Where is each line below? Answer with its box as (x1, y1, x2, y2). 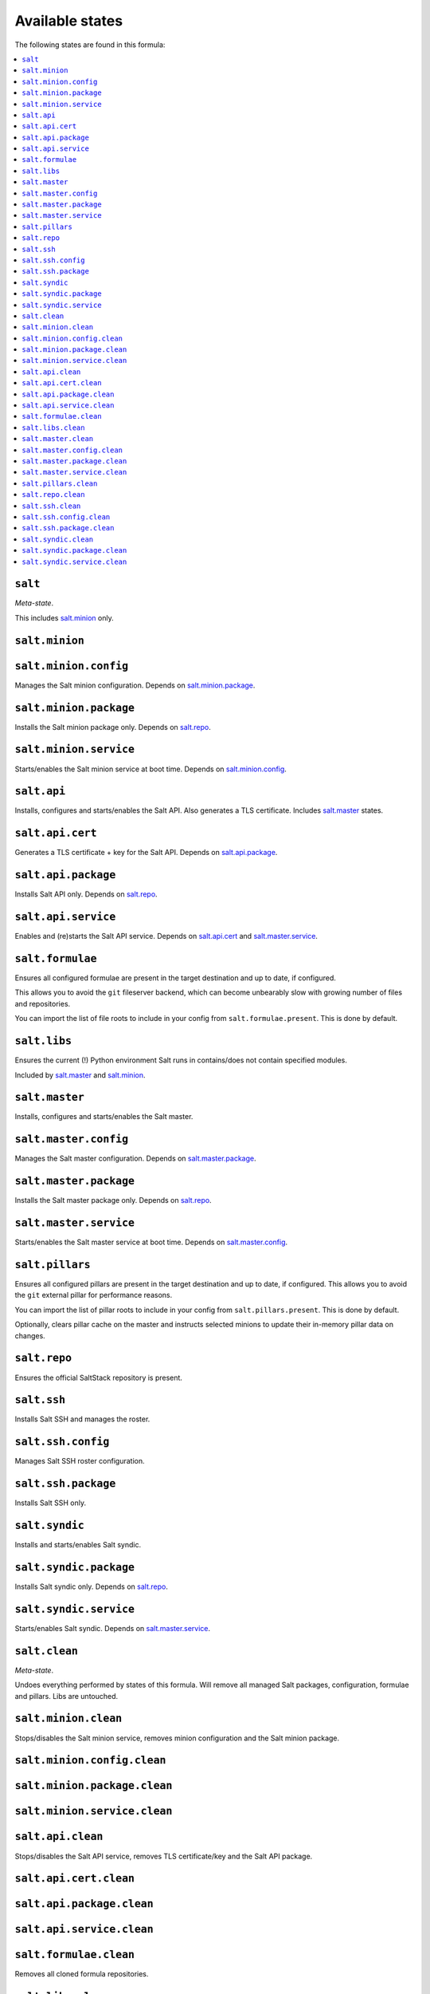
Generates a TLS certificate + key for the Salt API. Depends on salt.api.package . (14, 848, 278, 857)
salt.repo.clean (21, 491, 85, 499)
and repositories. (14, 999, 71, 1008)
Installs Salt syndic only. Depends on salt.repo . (14, 1582, 169, 1591)
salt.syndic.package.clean (21, 546, 127, 555)
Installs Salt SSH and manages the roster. (14, 1414, 150, 1424)
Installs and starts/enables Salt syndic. (14, 1540, 142, 1550)
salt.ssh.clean (21, 501, 81, 510)
